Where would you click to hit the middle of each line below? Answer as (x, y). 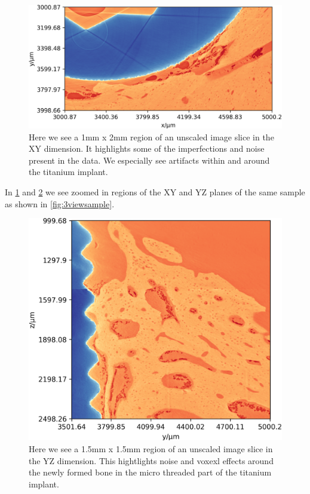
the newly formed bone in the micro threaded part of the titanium (150, 472)
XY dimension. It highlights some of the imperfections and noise (147, 148)
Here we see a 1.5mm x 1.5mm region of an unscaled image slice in (151, 449)
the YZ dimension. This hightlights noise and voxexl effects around (151, 460)
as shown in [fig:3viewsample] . (60, 203)
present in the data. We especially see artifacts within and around (149, 160)
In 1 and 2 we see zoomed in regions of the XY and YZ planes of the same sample (155, 192)
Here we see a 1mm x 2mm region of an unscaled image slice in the (151, 136)
